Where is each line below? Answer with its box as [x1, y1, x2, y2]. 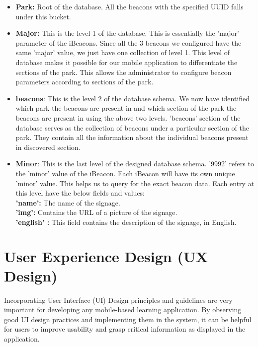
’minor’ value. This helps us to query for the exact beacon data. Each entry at [15, 178, 255, 188]
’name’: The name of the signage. [15, 197, 120, 208]
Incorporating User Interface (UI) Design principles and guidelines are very [4, 294, 233, 305]
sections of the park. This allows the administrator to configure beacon [15, 67, 232, 77]
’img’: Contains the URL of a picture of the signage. [15, 207, 177, 217]
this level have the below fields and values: [15, 188, 145, 198]
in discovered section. [15, 141, 81, 152]
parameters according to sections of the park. [15, 76, 154, 87]
